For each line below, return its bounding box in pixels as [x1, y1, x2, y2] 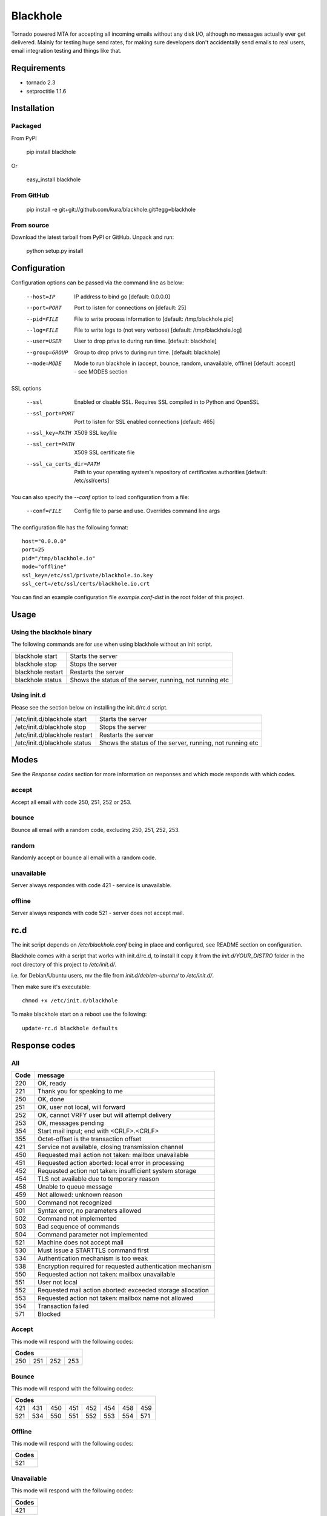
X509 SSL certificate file [74, 449, 135, 456]
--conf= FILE [26, 508, 62, 515]
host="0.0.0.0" [22, 537, 67, 545]
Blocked [37, 1310, 61, 1318]
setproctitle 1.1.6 [26, 87, 67, 95]
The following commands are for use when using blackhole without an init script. [11, 640, 213, 648]
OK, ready [37, 1079, 67, 1087]
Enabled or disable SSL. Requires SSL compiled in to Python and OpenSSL [74, 398, 260, 406]
